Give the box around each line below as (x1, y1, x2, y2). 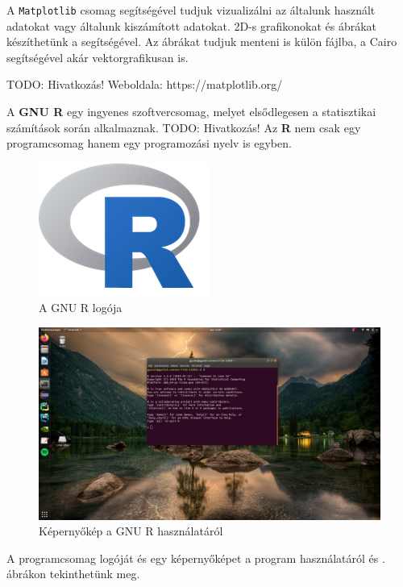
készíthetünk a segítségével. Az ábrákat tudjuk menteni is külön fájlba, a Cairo (6, 33, 397, 50)
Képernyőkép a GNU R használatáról (39, 522, 223, 539)
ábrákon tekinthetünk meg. (6, 565, 140, 582)
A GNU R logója (39, 299, 123, 316)
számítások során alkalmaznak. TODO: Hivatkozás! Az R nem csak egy (6, 119, 361, 135)
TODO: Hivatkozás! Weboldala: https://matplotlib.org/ (6, 76, 283, 93)
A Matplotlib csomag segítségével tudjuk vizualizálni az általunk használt (6, 2, 376, 18)
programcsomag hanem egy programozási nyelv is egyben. (6, 135, 292, 152)
